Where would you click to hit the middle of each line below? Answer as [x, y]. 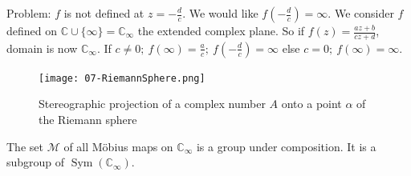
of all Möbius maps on [118, 146]
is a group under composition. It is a [286, 146]
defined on [32, 30]
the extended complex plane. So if [221, 30]
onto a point [311, 104]
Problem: [29, 13]
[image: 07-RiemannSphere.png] [122, 78]
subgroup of [36, 162]
